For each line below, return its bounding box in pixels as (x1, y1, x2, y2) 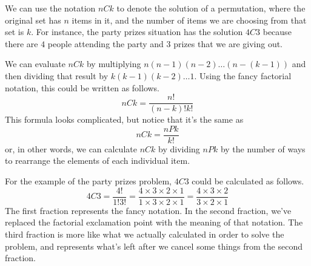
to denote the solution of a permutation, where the (116, 2, 306, 14)
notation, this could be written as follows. (5, 81, 160, 94)
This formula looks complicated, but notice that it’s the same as (5, 113, 244, 126)
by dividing (158, 142, 200, 155)
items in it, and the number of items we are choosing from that (72, 13, 307, 26)
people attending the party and (47, 37, 164, 50)
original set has (5, 13, 61, 26)
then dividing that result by (5, 69, 109, 82)
